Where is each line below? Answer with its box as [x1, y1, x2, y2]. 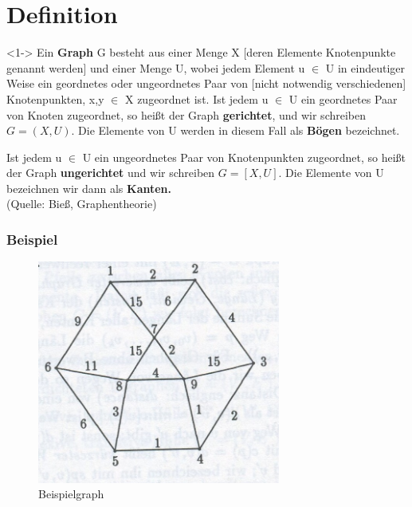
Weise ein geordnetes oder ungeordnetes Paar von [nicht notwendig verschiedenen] [6, 75, 406, 92]
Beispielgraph [38, 485, 104, 502]
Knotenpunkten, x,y [6, 90, 104, 107]
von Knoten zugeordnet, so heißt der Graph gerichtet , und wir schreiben [6, 106, 367, 123]
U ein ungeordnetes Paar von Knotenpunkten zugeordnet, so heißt [82, 148, 406, 165]
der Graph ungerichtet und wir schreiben [6, 164, 215, 181]
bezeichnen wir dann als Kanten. [6, 179, 172, 196]
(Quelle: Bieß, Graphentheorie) [6, 195, 157, 212]
